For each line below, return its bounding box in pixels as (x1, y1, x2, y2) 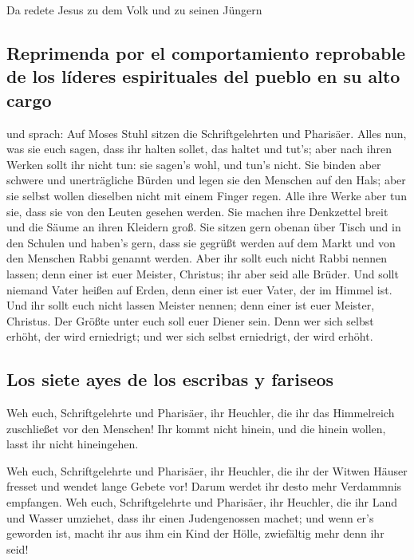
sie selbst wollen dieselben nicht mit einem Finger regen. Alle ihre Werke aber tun (6, 187, 407, 203)
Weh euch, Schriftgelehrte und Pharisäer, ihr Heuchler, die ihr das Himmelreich (6, 404, 395, 421)
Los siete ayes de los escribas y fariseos (6, 367, 334, 392)
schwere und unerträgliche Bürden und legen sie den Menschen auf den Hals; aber (6, 172, 406, 188)
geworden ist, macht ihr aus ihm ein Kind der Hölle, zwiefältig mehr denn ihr (6, 525, 384, 542)
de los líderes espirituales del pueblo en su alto (6, 64, 400, 89)
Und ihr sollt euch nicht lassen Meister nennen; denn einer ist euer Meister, (6, 297, 375, 314)
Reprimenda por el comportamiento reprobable (6, 40, 406, 65)
